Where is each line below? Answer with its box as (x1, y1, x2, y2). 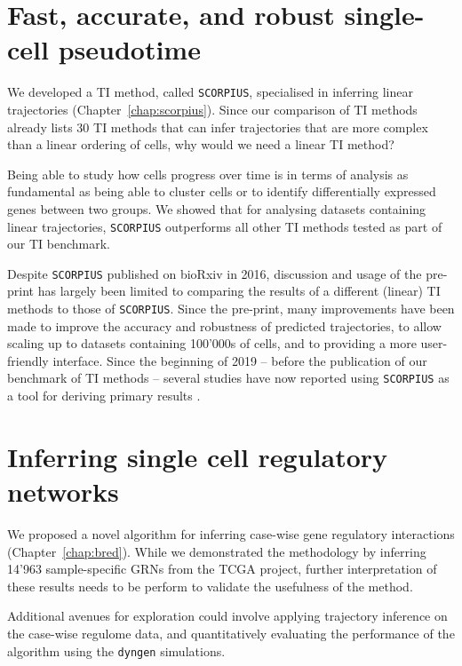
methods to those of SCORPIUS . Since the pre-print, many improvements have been (7, 299, 455, 318)
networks (7, 473, 119, 510)
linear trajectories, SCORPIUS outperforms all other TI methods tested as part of (7, 217, 442, 235)
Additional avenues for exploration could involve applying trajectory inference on (7, 607, 448, 625)
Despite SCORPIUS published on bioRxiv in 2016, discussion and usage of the (7, 264, 422, 282)
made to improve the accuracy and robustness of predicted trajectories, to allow (7, 316, 442, 335)
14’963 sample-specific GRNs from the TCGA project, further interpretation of (7, 559, 437, 578)
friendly (7, 351, 49, 369)
